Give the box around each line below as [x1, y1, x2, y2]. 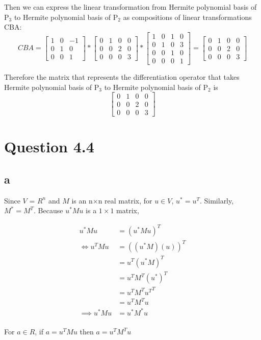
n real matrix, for [98, 195, 152, 206]
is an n [71, 195, 93, 206]
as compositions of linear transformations [123, 11, 252, 22]
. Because [34, 205, 63, 216]
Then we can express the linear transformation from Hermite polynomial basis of [4, 2, 257, 12]
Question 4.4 [4, 136, 94, 157]
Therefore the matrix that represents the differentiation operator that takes [4, 71, 240, 82]
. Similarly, [199, 195, 234, 206]
